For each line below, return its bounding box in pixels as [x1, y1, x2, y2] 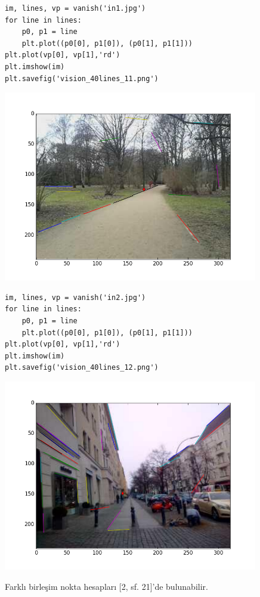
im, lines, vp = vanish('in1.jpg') [5, 4, 146, 13]
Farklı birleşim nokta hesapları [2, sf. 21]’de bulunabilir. [5, 580, 208, 592]
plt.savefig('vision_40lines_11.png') [5, 74, 159, 83]
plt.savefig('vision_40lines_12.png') [5, 363, 159, 372]
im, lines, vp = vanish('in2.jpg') [5, 293, 146, 302]
